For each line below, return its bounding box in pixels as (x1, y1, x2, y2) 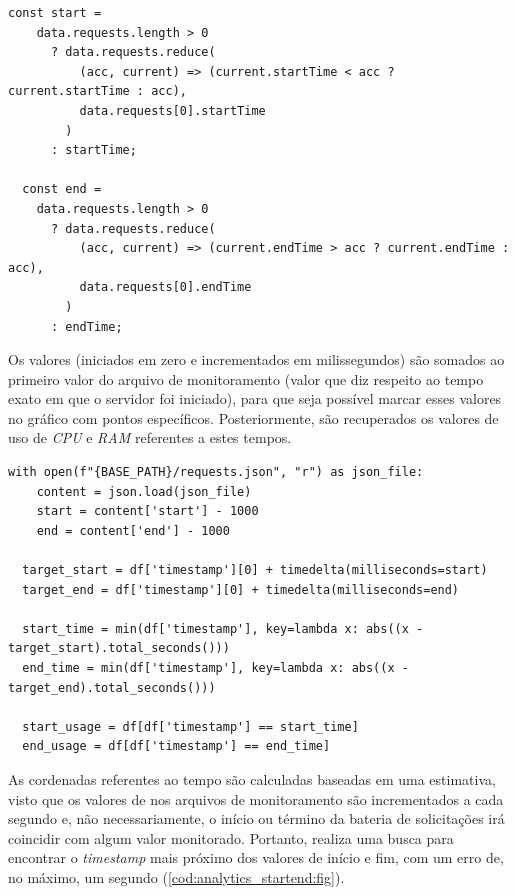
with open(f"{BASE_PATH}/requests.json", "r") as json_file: (8, 465, 424, 480)
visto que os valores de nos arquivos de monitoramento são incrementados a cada (8, 788, 504, 809)
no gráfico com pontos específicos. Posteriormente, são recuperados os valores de (8, 407, 499, 428)
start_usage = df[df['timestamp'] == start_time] (22, 719, 359, 734)
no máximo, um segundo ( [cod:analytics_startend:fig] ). (8, 866, 345, 887)
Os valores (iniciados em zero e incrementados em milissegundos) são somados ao (8, 349, 505, 370)
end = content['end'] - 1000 (36, 523, 230, 538)
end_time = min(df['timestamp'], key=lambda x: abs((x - (22, 661, 409, 675)
